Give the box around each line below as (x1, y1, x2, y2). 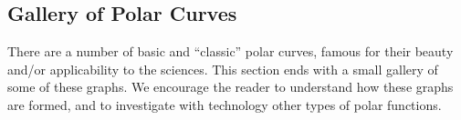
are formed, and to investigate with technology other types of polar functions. (7, 95, 442, 114)
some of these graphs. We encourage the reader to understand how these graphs (7, 77, 454, 96)
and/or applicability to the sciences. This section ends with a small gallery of (7, 59, 438, 78)
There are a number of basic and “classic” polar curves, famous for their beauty (7, 42, 454, 61)
